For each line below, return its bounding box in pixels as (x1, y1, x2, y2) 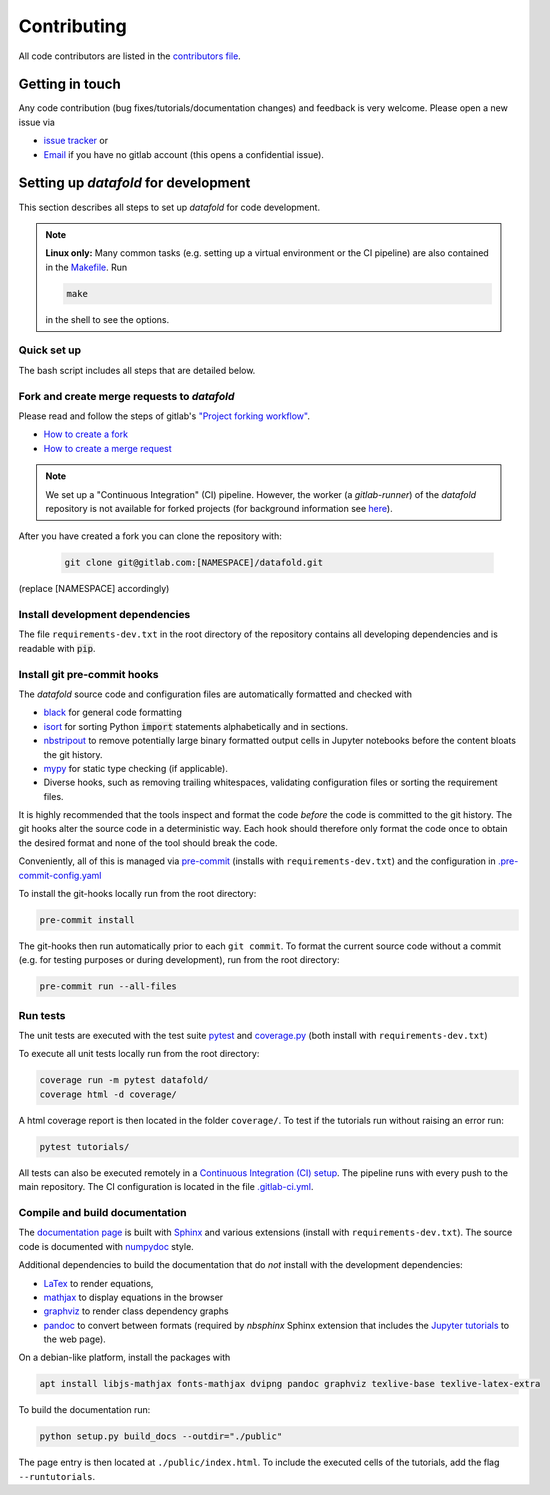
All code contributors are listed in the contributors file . (18, 50, 242, 62)
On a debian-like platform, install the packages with (18, 1351, 231, 1364)
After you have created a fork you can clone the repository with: (18, 530, 282, 542)
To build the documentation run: (18, 1404, 151, 1416)
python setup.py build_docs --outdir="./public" (39, 1431, 283, 1442)
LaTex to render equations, (43, 1277, 154, 1289)
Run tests (18, 1008, 66, 1022)
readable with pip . (18, 642, 96, 654)
